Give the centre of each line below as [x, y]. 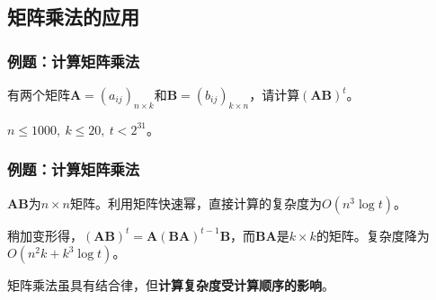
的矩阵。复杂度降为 [373, 235]
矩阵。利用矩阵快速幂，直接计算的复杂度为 [196, 203]
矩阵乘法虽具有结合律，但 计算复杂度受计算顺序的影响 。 [171, 285]
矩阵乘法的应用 [73, 17]
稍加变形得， [45, 235]
